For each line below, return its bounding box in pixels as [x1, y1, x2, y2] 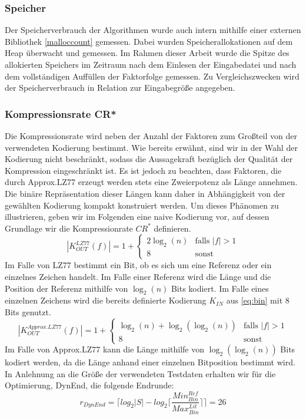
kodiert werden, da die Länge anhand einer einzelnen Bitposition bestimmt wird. [5, 356, 295, 368]
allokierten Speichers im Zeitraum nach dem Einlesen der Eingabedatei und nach [5, 58, 297, 70]
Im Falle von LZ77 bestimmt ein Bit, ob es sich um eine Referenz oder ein [5, 259, 272, 271]
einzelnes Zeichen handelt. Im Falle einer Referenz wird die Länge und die [5, 270, 271, 282]
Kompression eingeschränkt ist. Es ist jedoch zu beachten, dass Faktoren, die [5, 164, 282, 176]
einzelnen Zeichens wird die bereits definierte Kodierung [5, 294, 207, 306]
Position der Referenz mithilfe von [5, 282, 128, 294]
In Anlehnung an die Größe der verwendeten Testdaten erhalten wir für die [5, 367, 276, 380]
